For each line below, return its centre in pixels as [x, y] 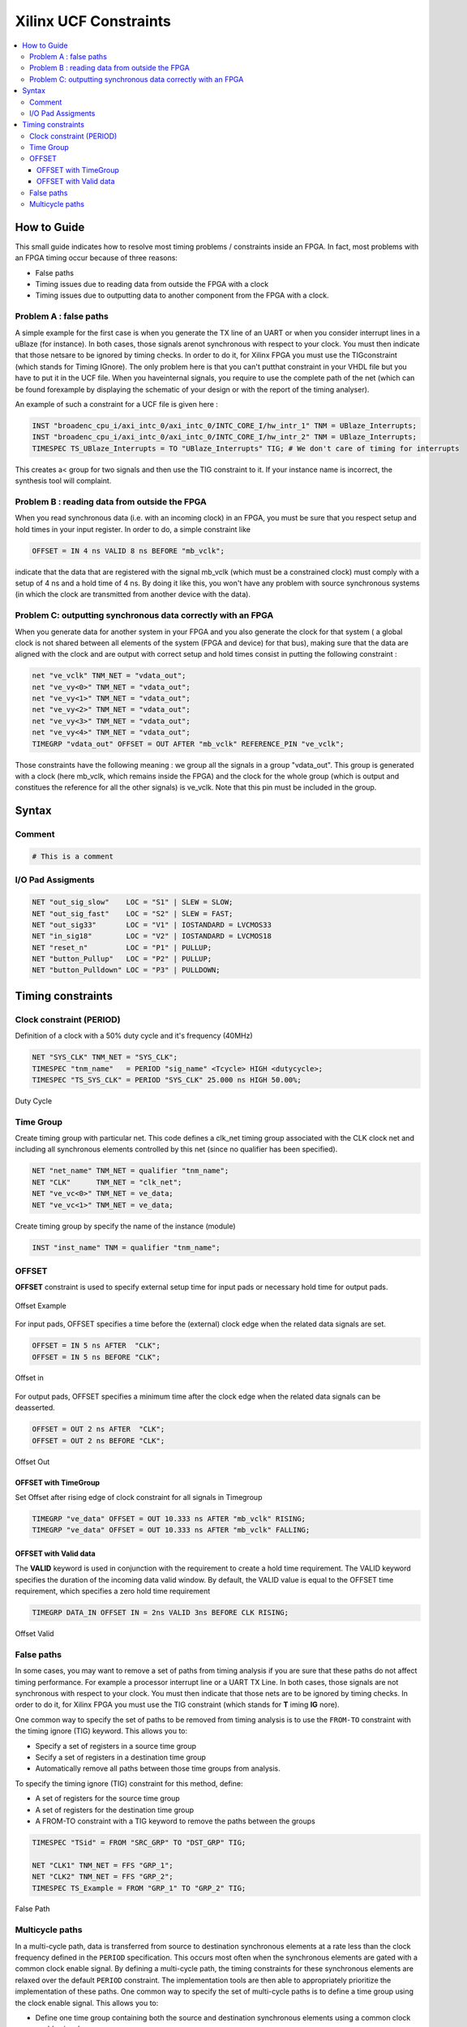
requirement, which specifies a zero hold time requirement [113, 1591]
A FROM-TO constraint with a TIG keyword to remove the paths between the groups [175, 1821]
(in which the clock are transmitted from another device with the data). [133, 594]
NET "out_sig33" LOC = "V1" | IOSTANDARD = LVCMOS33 [152, 925]
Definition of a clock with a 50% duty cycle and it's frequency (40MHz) [134, 1036]
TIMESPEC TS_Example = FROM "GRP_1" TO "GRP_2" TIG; [139, 1888]
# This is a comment [73, 856]
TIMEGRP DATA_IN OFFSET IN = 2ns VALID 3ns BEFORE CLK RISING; [161, 1613]
